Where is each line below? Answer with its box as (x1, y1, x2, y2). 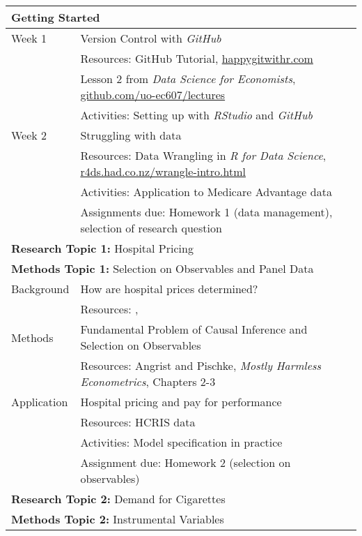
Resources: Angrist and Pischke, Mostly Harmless (80, 357, 322, 373)
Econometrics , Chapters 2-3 (80, 373, 216, 389)
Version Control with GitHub (80, 30, 221, 46)
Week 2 (11, 127, 47, 143)
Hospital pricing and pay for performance (80, 394, 282, 410)
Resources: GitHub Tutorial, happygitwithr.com (80, 50, 313, 66)
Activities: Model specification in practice (80, 434, 283, 450)
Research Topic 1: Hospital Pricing (11, 240, 194, 256)
